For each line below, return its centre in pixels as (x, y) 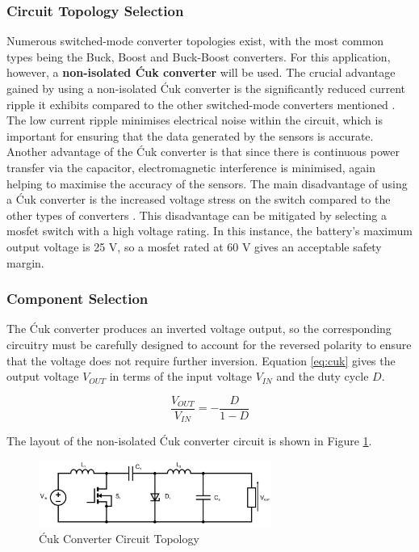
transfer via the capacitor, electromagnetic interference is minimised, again (191, 167)
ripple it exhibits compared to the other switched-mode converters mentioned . (201, 104)
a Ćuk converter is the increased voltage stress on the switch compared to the (199, 199)
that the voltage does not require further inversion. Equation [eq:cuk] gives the (201, 360)
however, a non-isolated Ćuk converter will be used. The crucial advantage (201, 72)
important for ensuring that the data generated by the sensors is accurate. (190, 135)
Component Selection (78, 299)
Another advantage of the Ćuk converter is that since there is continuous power (203, 152)
